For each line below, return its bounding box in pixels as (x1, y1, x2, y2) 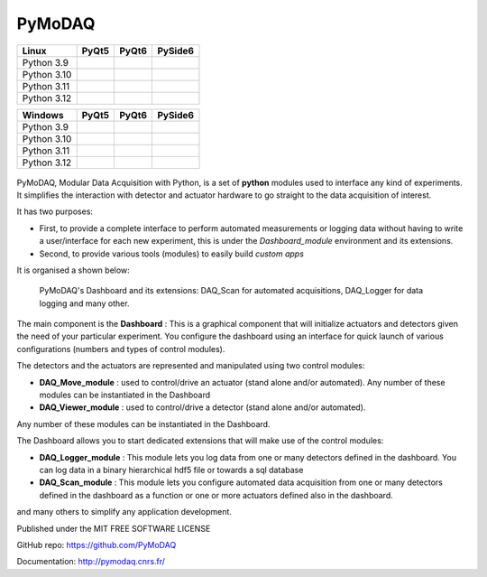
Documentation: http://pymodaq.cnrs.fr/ (16, 556, 166, 567)
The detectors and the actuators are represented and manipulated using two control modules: (16, 360, 365, 371)
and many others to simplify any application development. (16, 507, 232, 517)
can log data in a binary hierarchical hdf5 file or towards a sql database (39, 464, 304, 475)
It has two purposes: (16, 206, 94, 217)
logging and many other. (39, 298, 130, 309)
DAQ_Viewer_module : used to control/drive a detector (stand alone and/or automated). (39, 402, 366, 413)
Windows (22, 108, 64, 121)
